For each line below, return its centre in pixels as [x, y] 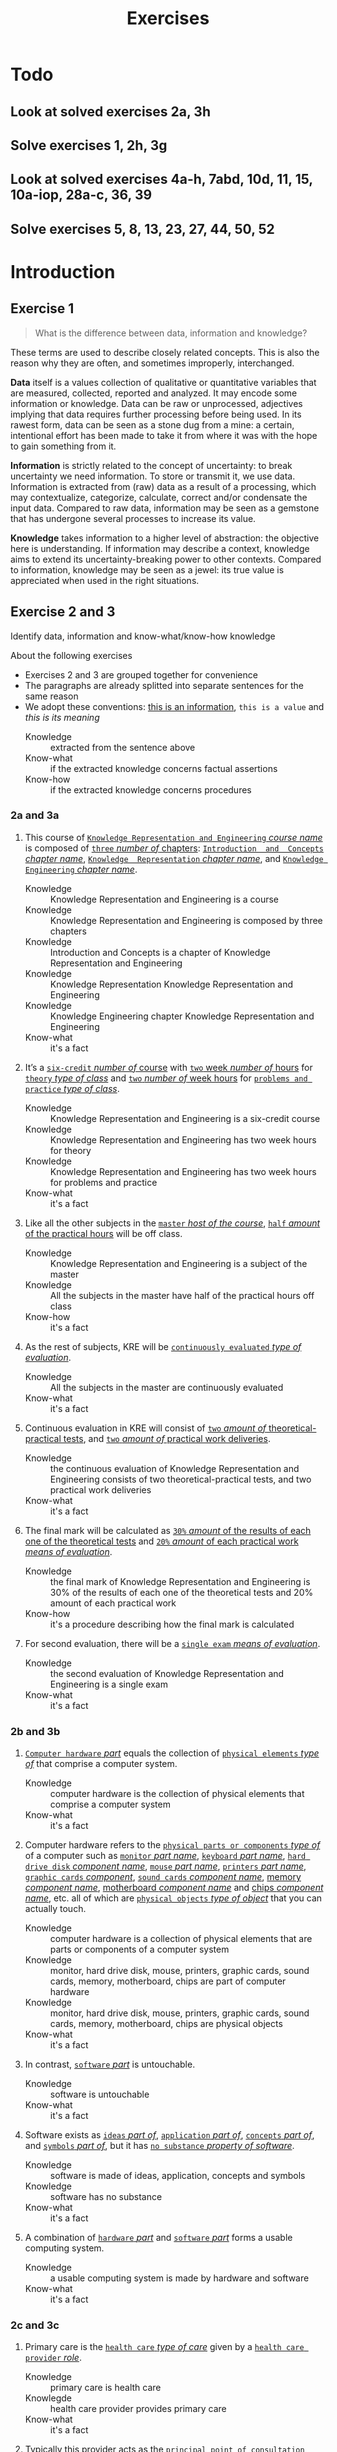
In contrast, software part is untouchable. [110, 2064]
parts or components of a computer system [139, 1949]
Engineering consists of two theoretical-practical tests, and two [180, 1479]
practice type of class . [72, 1088]
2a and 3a [35, 815]
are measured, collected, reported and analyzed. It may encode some [154, 393]
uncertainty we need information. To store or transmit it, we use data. [153, 476]
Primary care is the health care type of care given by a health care [164, 2347]
